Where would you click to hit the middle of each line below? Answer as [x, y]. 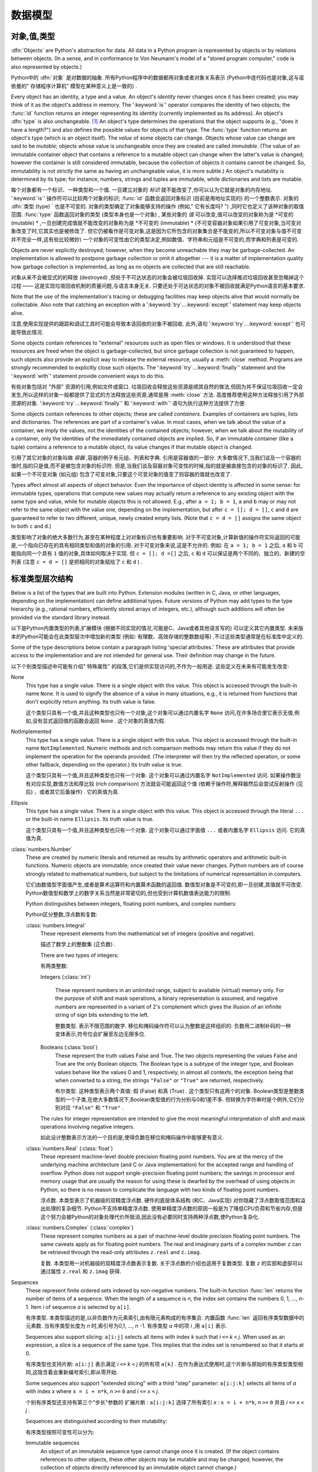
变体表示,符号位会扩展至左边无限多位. [101, 1034]
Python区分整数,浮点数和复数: [62, 914]
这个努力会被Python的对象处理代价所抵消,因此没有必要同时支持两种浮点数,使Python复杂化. [150, 1216]
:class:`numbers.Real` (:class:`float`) [69, 1148]
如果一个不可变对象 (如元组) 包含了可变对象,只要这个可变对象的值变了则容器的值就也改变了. [122, 474]
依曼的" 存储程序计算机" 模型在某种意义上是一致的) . [74, 86]
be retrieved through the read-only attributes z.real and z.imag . [121, 1252]
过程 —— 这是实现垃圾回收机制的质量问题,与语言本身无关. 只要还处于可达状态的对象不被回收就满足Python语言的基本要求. [158, 286]
